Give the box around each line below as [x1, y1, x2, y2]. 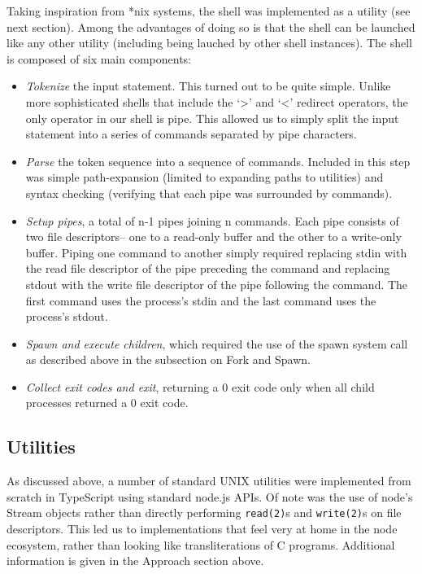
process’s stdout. [25, 308, 108, 325]
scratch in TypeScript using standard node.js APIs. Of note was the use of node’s [7, 488, 413, 505]
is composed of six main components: [7, 50, 192, 67]
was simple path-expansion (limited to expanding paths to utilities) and [25, 169, 384, 186]
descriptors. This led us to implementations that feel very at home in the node [7, 520, 398, 537]
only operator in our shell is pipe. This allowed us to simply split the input [25, 109, 399, 126]
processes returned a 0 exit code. [25, 394, 189, 411]
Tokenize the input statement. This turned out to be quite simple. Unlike [25, 77, 391, 94]
